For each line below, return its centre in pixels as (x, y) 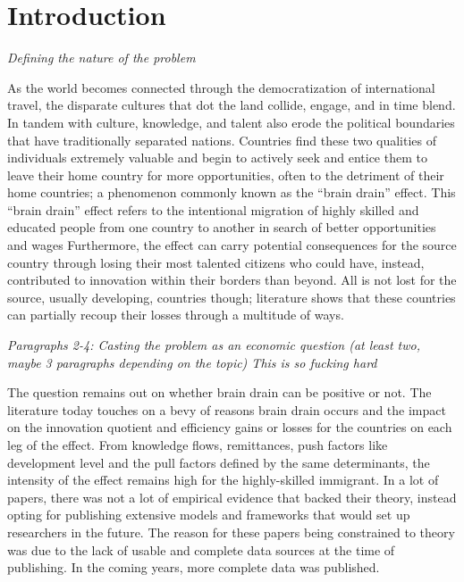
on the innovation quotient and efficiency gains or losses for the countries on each (230, 427)
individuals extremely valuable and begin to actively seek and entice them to (217, 158)
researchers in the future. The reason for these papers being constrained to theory (231, 532)
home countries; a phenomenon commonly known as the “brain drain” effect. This (232, 192)
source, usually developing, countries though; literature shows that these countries (232, 297)
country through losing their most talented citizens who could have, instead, (216, 262)
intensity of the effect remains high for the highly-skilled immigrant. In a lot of (223, 480)
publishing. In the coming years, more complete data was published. (194, 567)
